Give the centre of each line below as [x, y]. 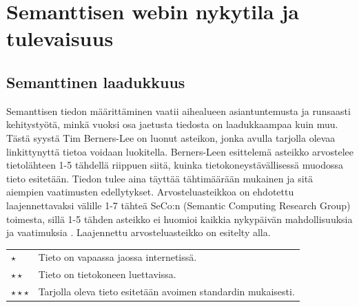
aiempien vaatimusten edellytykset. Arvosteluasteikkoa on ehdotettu [150, 192]
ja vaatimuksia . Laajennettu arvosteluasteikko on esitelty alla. [139, 232]
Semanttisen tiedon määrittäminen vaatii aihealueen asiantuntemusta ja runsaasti [178, 110]
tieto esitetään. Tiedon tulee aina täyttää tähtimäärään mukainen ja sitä [160, 178]
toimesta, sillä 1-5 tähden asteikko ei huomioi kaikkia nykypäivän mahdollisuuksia [179, 219]
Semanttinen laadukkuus [96, 82]
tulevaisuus [60, 38]
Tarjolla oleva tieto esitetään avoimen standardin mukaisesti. [166, 292]
